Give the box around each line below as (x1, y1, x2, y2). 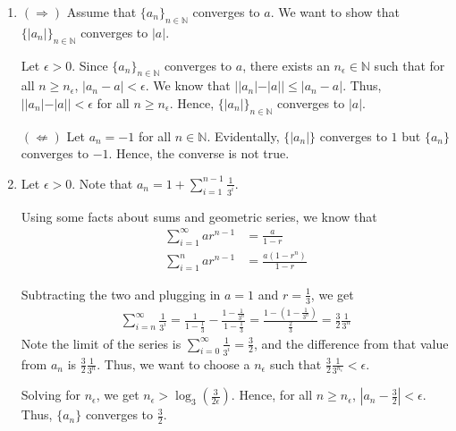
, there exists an (242, 55, 330, 74)
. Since (72, 55, 108, 74)
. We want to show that (270, 3, 400, 21)
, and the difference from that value (253, 334, 449, 352)
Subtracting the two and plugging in (21, 284, 221, 303)
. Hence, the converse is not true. (108, 144, 290, 163)
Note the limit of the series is (21, 334, 182, 352)
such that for (374, 55, 445, 74)
